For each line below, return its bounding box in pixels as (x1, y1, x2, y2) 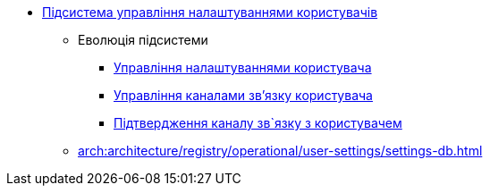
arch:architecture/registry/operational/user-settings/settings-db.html (78, 143, 483, 158)
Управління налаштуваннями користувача (114, 60, 372, 75)
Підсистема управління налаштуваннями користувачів (42, 4, 378, 20)
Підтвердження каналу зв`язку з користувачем (114, 115, 402, 130)
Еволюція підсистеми (78, 32, 208, 47)
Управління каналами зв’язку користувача (114, 88, 373, 103)
